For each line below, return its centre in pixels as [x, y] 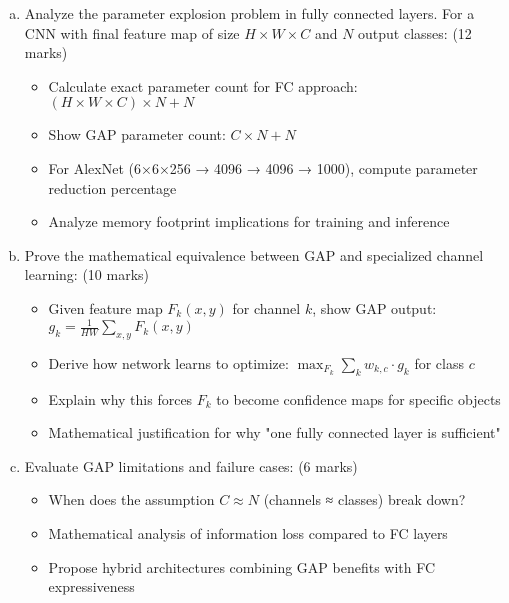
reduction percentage [112, 187]
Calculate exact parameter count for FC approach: [203, 85]
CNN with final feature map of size [132, 32]
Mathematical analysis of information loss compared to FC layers [248, 533]
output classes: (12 [415, 32]
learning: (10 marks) [87, 274]
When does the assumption [131, 499]
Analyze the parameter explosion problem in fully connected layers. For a [249, 13]
